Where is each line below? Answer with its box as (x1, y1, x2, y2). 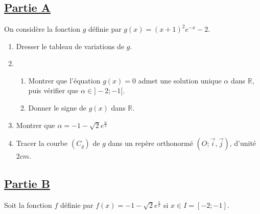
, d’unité (229, 138, 256, 148)
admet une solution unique (138, 75, 222, 85)
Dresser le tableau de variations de (16, 40, 125, 51)
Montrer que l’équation (28, 75, 101, 85)
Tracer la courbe (16, 138, 68, 148)
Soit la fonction (4, 199, 52, 210)
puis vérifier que (28, 85, 79, 96)
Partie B (4, 176, 50, 191)
